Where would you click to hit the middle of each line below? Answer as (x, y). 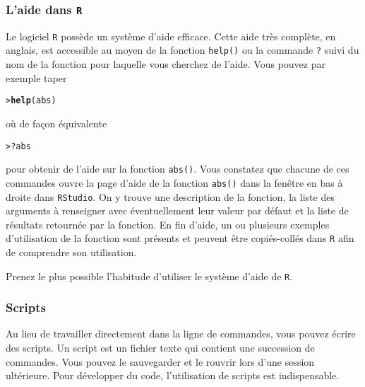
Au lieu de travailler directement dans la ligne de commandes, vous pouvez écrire (181, 334)
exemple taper (36, 77)
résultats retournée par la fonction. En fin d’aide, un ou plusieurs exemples (168, 224)
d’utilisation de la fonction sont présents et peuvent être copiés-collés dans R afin (180, 238)
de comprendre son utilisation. (71, 252)
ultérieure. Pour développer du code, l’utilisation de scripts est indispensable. (173, 375)
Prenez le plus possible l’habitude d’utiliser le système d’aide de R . (149, 276)
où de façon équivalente (56, 123)
